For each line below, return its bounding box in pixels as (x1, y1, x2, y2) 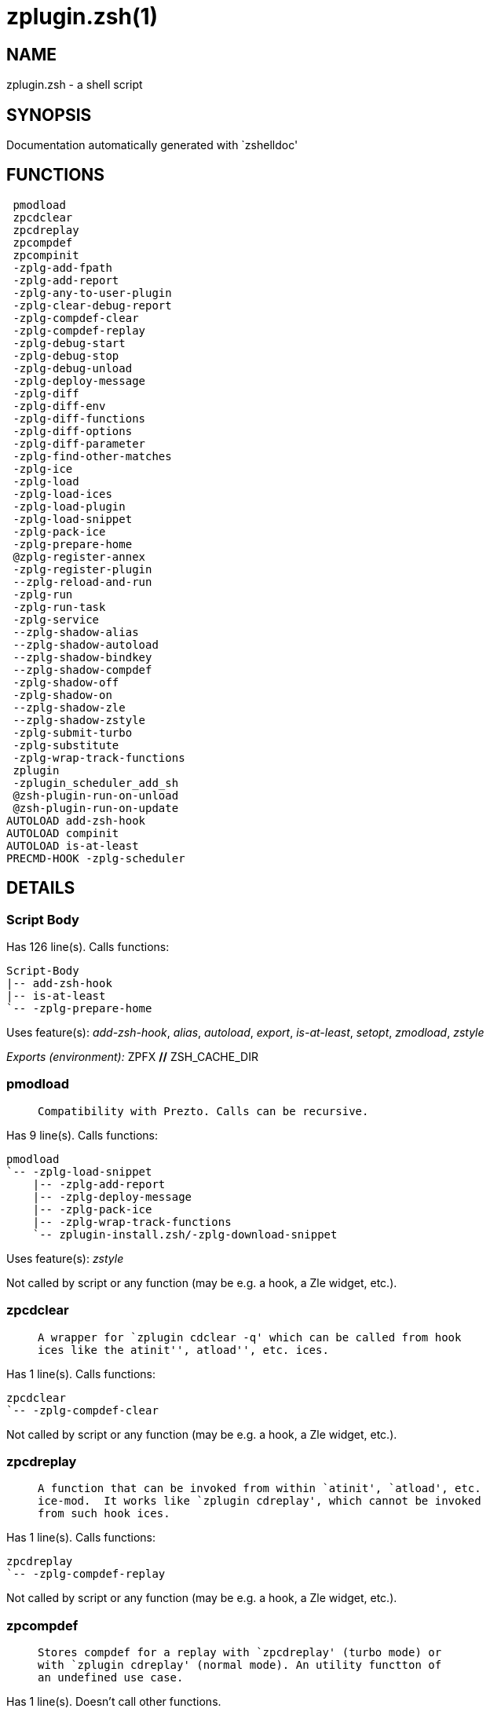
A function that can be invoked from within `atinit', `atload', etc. (38, 1482, 481, 1495)
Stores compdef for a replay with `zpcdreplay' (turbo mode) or (38, 1646, 442, 1659)
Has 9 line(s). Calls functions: (6, 1128, 158, 1142)
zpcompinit (13, 248, 79, 262)
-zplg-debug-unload (13, 361, 133, 375)
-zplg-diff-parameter (13, 437, 146, 450)
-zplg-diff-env (13, 399, 106, 412)
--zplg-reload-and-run (13, 575, 152, 588)
